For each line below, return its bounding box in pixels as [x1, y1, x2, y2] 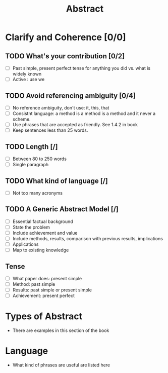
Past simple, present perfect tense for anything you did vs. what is [12, 65, 151, 71]
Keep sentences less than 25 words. [12, 127, 88, 133]
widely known [12, 71, 42, 77]
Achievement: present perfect [12, 292, 75, 299]
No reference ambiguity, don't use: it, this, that [12, 104, 109, 110]
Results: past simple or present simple [12, 287, 92, 293]
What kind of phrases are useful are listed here [12, 362, 110, 368]
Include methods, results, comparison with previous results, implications [12, 236, 163, 241]
